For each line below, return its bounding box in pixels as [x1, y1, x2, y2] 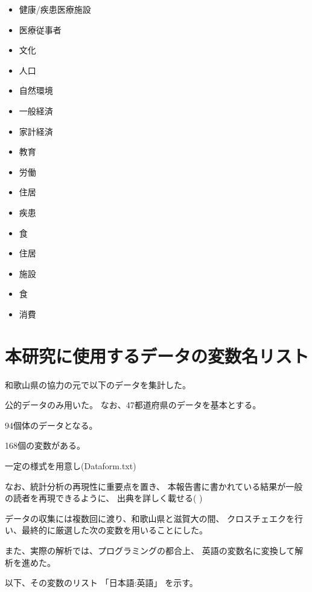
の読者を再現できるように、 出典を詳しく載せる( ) [5, 492, 203, 504]
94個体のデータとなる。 [5, 418, 98, 431]
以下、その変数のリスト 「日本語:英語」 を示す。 [5, 576, 198, 589]
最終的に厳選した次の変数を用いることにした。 [21, 524, 208, 536]
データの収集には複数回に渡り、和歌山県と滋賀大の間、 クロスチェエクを [5, 512, 295, 524]
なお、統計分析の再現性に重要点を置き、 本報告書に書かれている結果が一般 [5, 480, 303, 492]
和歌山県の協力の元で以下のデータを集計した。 [5, 378, 191, 391]
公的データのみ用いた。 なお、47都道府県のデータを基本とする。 [5, 398, 261, 411]
